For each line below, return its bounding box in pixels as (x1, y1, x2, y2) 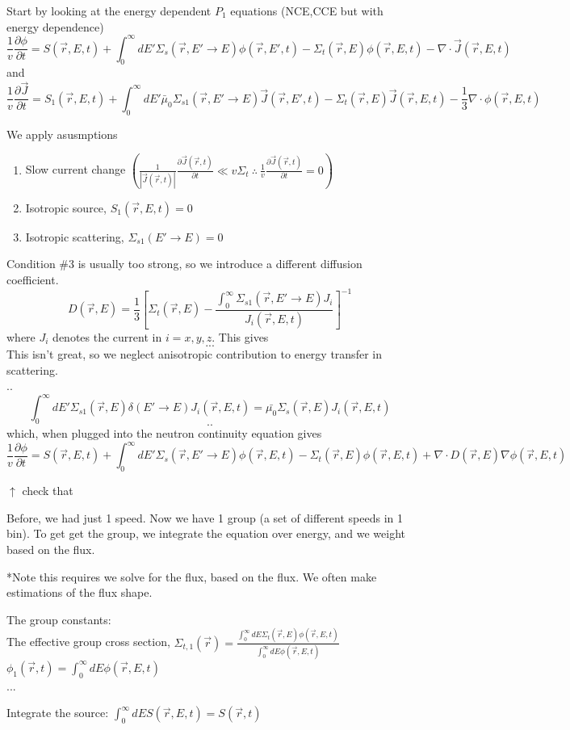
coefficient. (6, 271, 59, 288)
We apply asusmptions (6, 125, 118, 142)
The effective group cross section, (6, 633, 170, 650)
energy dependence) (6, 18, 104, 35)
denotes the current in (52, 328, 162, 345)
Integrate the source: (6, 704, 109, 721)
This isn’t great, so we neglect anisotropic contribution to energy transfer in (6, 346, 382, 363)
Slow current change (25, 161, 126, 178)
